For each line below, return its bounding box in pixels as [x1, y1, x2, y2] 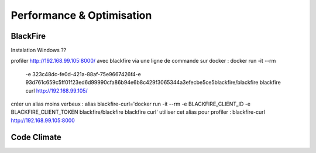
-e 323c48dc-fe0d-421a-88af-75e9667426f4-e [25, 70, 142, 77]
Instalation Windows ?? [11, 47, 67, 54]
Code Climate [11, 132, 61, 142]
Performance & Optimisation [11, 9, 152, 22]
